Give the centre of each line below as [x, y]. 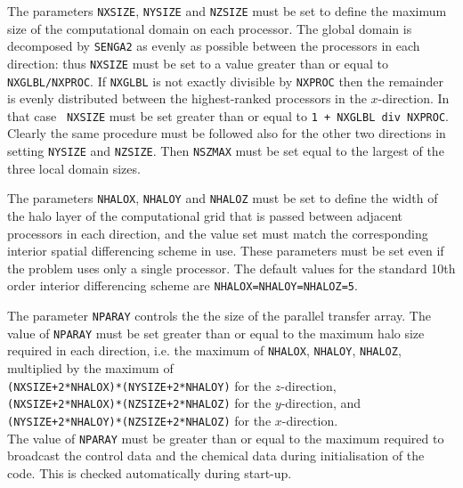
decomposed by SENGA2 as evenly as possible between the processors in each [214, 46]
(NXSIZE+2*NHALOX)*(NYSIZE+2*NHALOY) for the [139, 385]
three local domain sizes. [74, 168]
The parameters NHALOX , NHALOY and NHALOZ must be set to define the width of [223, 198]
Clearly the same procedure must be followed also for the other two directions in [227, 133]
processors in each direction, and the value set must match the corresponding [218, 233]
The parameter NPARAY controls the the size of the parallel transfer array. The [219, 315]
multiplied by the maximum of [90, 367]
